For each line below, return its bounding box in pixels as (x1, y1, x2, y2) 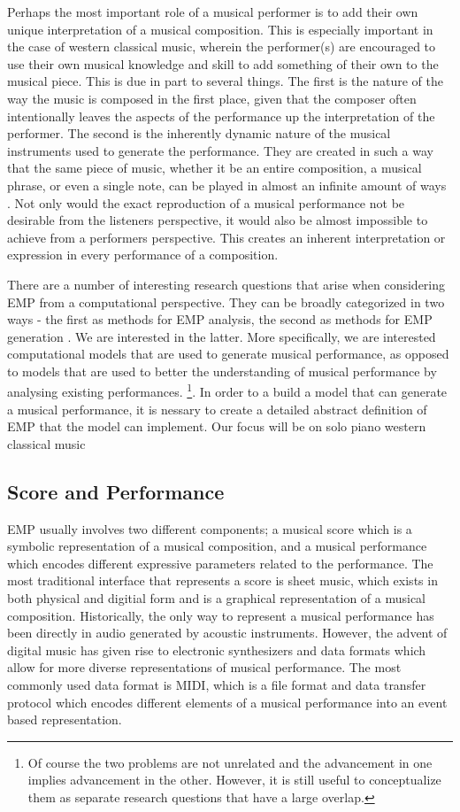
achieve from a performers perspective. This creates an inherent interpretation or (7, 228, 446, 246)
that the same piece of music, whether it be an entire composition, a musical (7, 159, 422, 177)
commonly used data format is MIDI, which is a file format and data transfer (7, 676, 426, 694)
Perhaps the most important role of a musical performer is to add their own (7, 3, 418, 20)
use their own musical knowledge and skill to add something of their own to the (7, 54, 439, 73)
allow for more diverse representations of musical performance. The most (7, 658, 402, 677)
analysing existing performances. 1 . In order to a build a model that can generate (7, 380, 448, 401)
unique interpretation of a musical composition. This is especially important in (7, 19, 433, 38)
